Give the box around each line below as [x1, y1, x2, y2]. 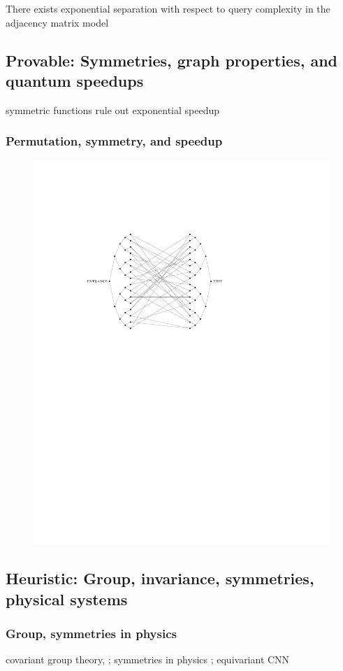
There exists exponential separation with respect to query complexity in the [6, 1, 330, 15]
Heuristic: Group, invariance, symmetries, [6, 567, 314, 589]
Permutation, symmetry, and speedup [6, 132, 223, 150]
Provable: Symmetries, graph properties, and [6, 49, 337, 71]
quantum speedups [6, 69, 144, 91]
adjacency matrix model [6, 15, 109, 29]
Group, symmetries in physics [6, 625, 177, 642]
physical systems [6, 588, 128, 609]
